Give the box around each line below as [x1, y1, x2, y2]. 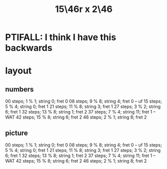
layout [5, 65, 32, 76]
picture [5, 128, 28, 137]
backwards [5, 42, 52, 53]
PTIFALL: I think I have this [5, 31, 116, 43]
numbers [5, 85, 34, 93]
